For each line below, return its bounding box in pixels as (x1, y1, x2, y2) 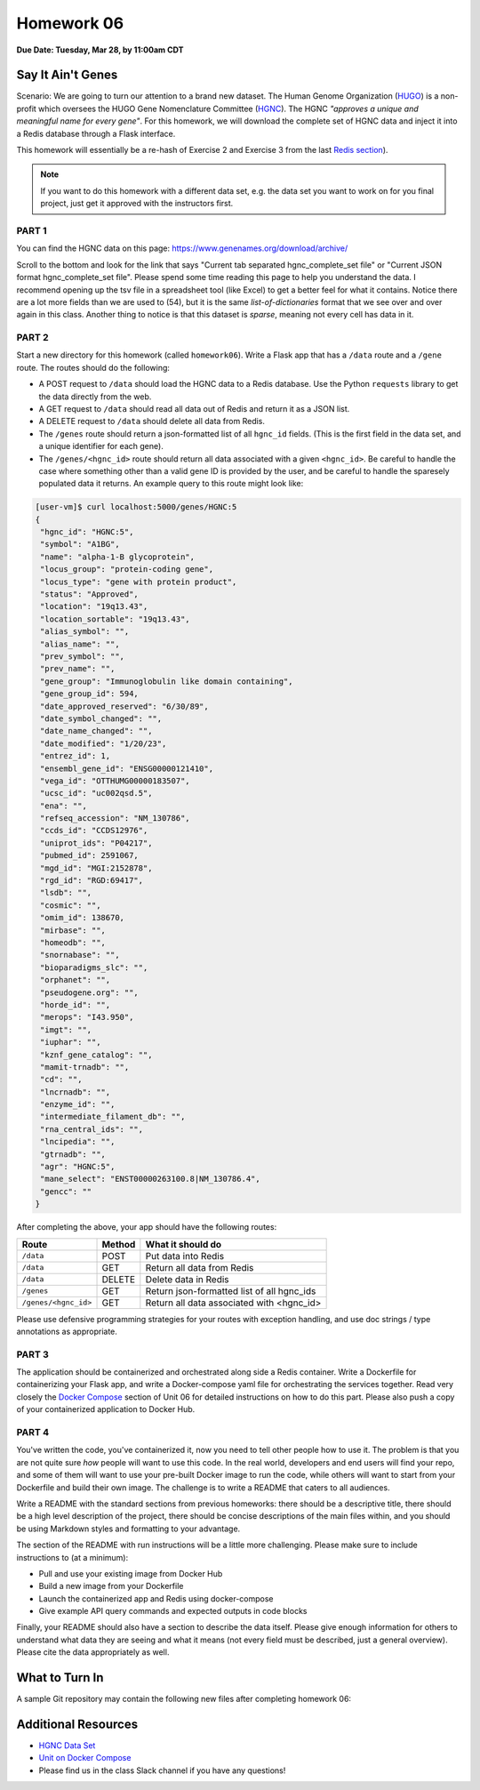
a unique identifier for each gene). (38, 441, 164, 452)
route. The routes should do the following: (16, 362, 171, 373)
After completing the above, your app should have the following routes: (16, 1222, 277, 1232)
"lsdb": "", (40, 887, 92, 898)
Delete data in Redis (145, 1272, 230, 1285)
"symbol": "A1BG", (40, 539, 120, 550)
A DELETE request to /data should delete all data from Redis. (38, 416, 266, 427)
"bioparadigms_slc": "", (40, 962, 148, 973)
